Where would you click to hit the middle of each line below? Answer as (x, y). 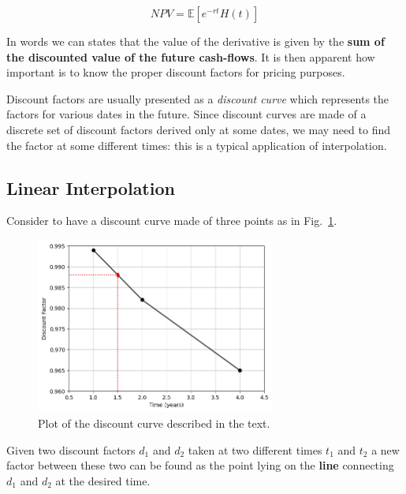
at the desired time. (103, 480)
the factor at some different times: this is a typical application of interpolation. (197, 145)
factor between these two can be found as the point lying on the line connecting (200, 465)
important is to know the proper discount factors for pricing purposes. (176, 72)
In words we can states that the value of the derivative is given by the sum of (196, 41)
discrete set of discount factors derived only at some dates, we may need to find (199, 129)
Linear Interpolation (91, 187)
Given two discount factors (71, 449)
